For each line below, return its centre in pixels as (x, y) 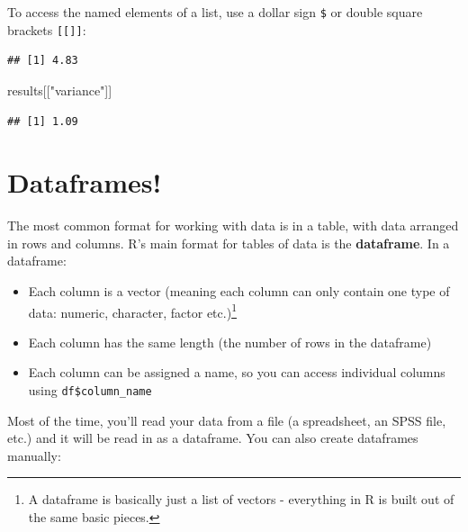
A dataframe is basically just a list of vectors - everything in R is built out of (241, 499)
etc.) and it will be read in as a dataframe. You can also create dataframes (213, 438)
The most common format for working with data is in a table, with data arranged (233, 225)
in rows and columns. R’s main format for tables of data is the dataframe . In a (229, 243)
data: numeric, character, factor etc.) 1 (132, 311)
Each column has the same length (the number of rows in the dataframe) (230, 342)
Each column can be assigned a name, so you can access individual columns (237, 372)
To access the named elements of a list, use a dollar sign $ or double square (215, 12)
